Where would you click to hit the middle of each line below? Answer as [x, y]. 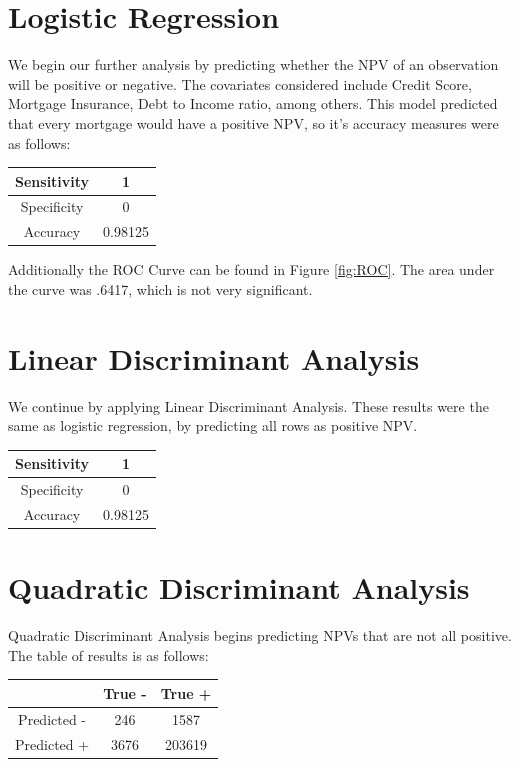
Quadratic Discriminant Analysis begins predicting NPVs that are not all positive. [260, 635]
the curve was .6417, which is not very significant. [160, 288]
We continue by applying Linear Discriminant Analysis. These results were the [248, 405]
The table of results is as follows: [108, 654]
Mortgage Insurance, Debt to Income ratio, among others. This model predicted [253, 103]
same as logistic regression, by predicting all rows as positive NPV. [213, 425]
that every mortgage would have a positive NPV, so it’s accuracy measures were [253, 122]
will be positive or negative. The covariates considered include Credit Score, [240, 83]
